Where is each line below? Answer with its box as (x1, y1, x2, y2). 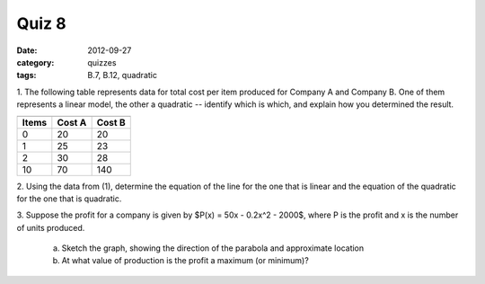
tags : (16, 70, 37, 81)
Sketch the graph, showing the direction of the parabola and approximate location (61, 243, 365, 253)
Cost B (96, 116, 126, 129)
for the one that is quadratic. (16, 193, 122, 204)
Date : (16, 45, 38, 56)
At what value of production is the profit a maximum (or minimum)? (61, 255, 309, 266)
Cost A (57, 116, 87, 129)
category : (16, 57, 55, 67)
